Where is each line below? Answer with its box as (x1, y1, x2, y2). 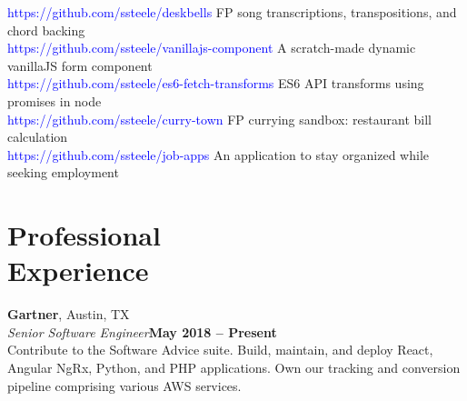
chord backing (7, 20, 85, 39)
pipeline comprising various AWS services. (7, 376, 242, 395)
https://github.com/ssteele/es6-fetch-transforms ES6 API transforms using (7, 74, 424, 93)
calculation (7, 127, 68, 146)
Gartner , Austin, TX (7, 305, 130, 324)
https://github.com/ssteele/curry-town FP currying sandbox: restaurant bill (7, 109, 432, 128)
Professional (7, 216, 161, 254)
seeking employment (7, 163, 119, 182)
